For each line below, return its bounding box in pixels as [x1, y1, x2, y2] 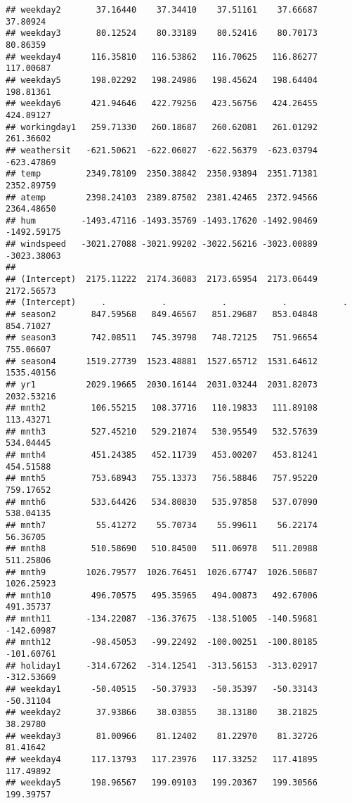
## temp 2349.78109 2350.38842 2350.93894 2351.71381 [6, 169, 318, 179]
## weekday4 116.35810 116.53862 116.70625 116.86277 [6, 51, 318, 62]
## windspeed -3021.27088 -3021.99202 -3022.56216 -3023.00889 [6, 239, 318, 250]
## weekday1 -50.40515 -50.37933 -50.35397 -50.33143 [6, 684, 318, 695]
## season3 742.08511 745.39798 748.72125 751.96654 [6, 333, 318, 343]
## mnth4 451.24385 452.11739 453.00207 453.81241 [6, 449, 318, 460]
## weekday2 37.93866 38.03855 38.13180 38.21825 [6, 707, 318, 718]
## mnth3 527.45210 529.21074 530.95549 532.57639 [6, 426, 318, 437]
